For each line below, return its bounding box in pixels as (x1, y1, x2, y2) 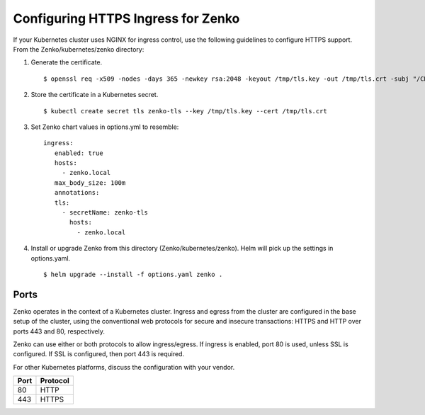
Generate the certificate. (30, 58, 103, 67)
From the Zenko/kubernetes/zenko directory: (13, 45, 144, 53)
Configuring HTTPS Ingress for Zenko (13, 11, 240, 26)
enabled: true (54, 149, 103, 157)
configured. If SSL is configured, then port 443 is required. (13, 350, 184, 358)
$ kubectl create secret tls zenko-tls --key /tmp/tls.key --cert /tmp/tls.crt (43, 107, 327, 115)
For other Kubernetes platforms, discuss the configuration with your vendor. (13, 363, 235, 371)
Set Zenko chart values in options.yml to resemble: (30, 123, 179, 131)
